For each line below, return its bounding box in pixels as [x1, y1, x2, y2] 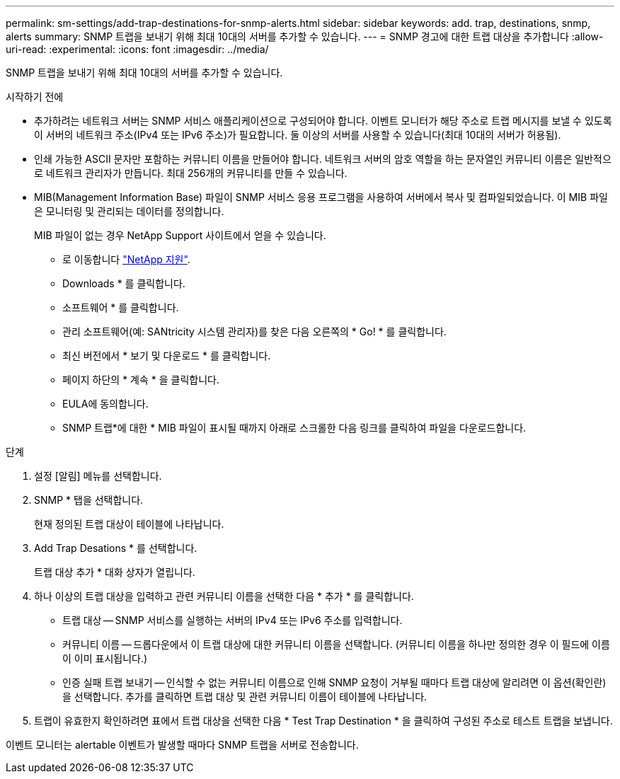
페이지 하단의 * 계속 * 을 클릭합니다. [62, 374, 220, 386]
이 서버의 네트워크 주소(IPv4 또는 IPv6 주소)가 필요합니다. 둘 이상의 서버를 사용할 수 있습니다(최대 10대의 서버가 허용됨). [34, 129, 561, 141]
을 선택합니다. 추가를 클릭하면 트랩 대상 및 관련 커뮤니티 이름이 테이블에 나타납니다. [62, 691, 427, 703]
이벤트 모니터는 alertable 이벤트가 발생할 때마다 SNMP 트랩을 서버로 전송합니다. [6, 739, 359, 751]
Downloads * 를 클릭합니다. [62, 277, 185, 289]
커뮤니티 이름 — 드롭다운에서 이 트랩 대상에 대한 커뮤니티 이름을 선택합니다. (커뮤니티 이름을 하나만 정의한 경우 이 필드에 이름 [62, 638, 610, 650]
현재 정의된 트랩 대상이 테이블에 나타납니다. [34, 518, 224, 530]
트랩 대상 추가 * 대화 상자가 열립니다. [34, 566, 195, 578]
